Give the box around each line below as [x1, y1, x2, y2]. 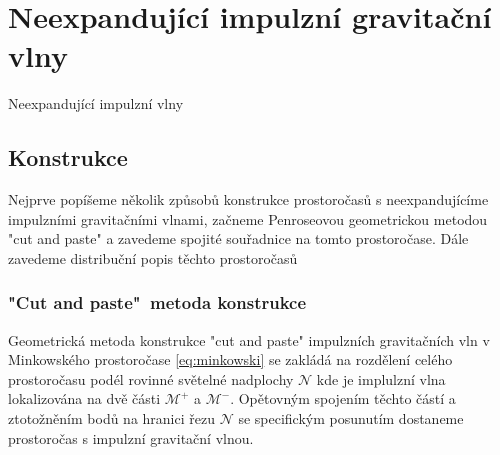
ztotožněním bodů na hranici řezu [8, 408, 215, 429]
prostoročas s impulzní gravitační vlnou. [8, 427, 254, 448]
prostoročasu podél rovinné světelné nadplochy [8, 368, 294, 389]
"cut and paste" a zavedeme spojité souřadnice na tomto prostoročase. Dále [8, 228, 469, 249]
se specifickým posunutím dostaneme [238, 408, 464, 429]
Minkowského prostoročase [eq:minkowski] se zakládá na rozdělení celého [8, 349, 453, 370]
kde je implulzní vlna [316, 368, 446, 389]
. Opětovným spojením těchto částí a [230, 388, 456, 409]
